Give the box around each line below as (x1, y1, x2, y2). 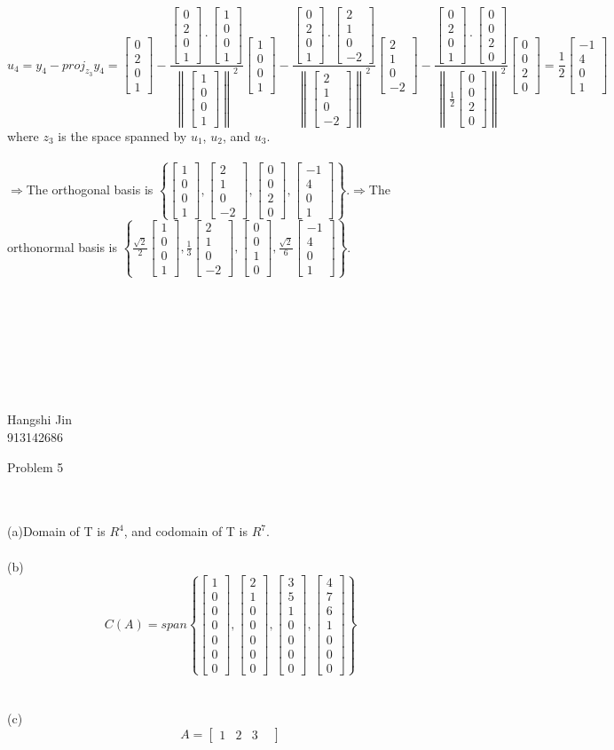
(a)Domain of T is (7, 522, 106, 541)
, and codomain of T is (123, 522, 248, 541)
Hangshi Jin (7, 410, 73, 429)
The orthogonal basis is (26, 179, 153, 198)
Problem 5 (7, 457, 64, 476)
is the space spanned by (58, 126, 187, 145)
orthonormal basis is (7, 237, 117, 256)
